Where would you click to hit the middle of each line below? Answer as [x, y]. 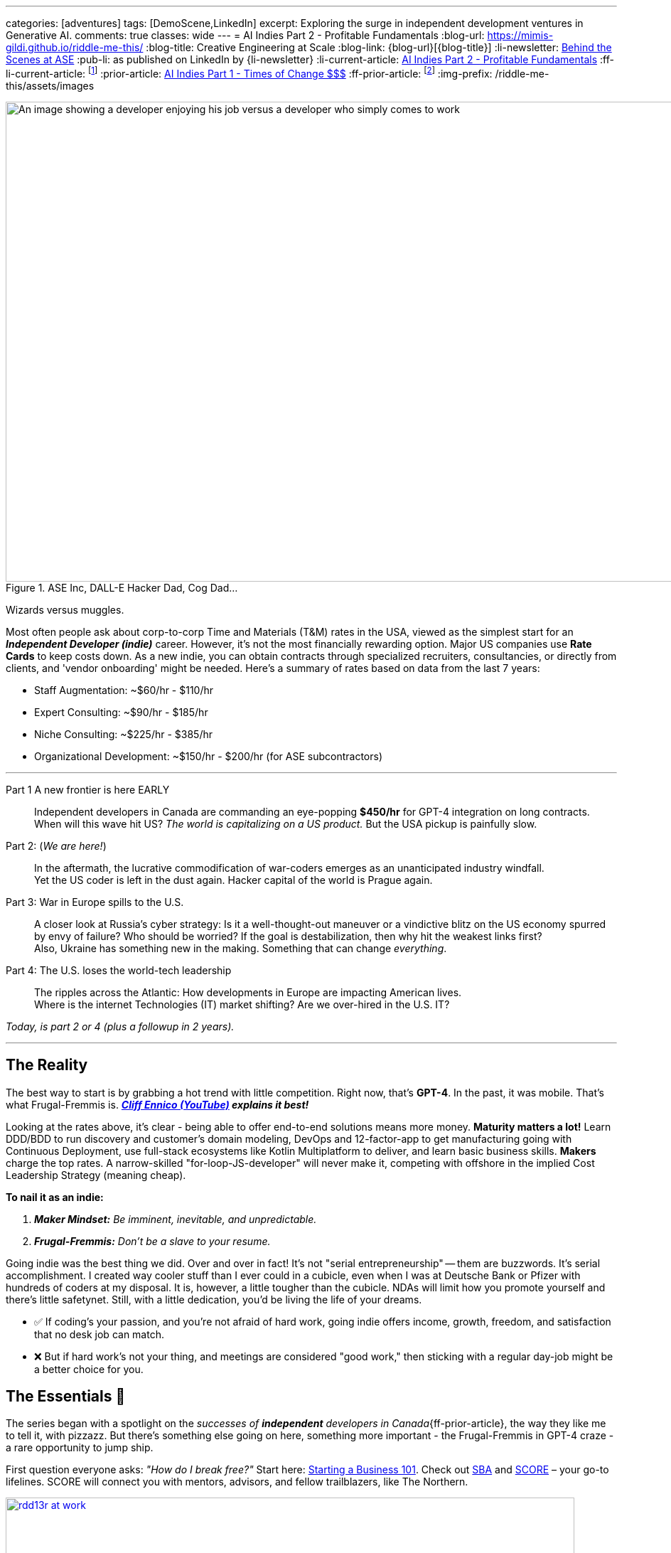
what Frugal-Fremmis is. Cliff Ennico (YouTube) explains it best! [157, 1104]
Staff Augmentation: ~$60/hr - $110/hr [124, 690]
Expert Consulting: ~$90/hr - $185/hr [121, 712]
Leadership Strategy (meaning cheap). [96, 1175]
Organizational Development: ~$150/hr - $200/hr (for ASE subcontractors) [209, 756]
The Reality [47, 1065]
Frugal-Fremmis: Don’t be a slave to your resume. [152, 1241]
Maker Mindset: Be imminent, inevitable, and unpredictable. [176, 1219]
